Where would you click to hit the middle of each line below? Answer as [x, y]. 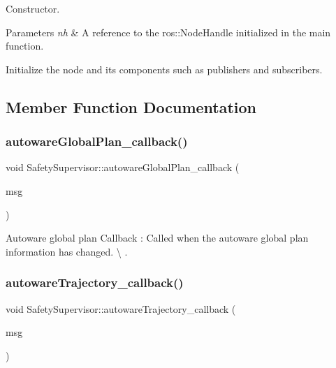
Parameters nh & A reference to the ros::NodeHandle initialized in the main [168, 32]
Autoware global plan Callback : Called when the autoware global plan [157, 238]
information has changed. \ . [67, 251]
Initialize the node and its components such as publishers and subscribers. [164, 69]
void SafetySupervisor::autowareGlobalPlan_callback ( [123, 167]
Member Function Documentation [131, 106]
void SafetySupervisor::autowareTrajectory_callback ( [121, 308]
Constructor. [33, 8]
